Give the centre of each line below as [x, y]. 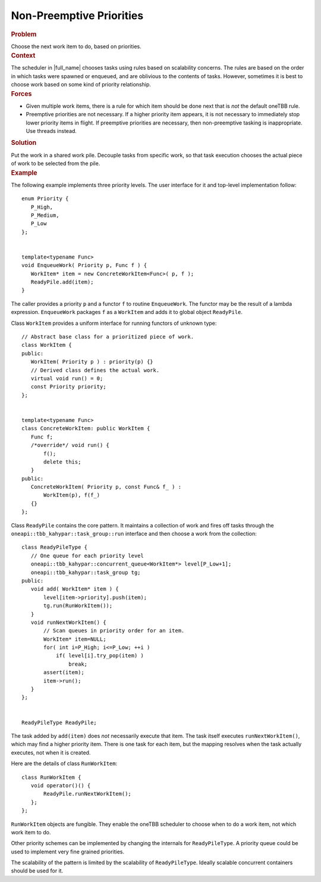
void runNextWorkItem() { [68, 622]
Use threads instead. [51, 131]
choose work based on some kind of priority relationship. [81, 85]
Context [23, 55]
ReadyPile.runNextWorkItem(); [88, 794]
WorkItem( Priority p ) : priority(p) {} [92, 362]
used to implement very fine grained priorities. [68, 852]
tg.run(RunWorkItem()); [78, 606]
